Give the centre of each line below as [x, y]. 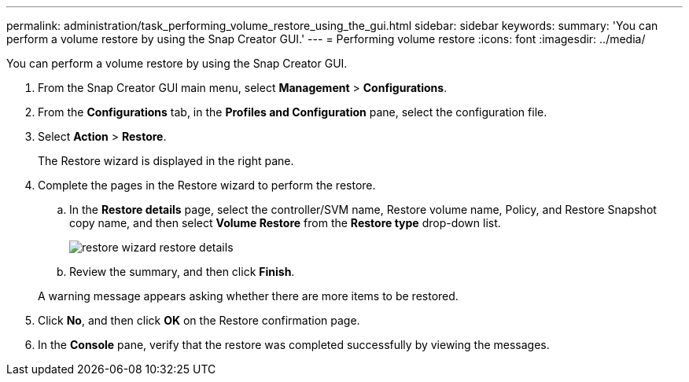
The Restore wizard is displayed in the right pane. [166, 161]
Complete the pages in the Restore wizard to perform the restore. [207, 185]
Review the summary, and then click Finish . [182, 272]
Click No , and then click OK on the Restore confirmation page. [199, 320]
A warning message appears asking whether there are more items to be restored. [248, 296]
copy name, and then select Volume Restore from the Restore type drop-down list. [285, 223]
